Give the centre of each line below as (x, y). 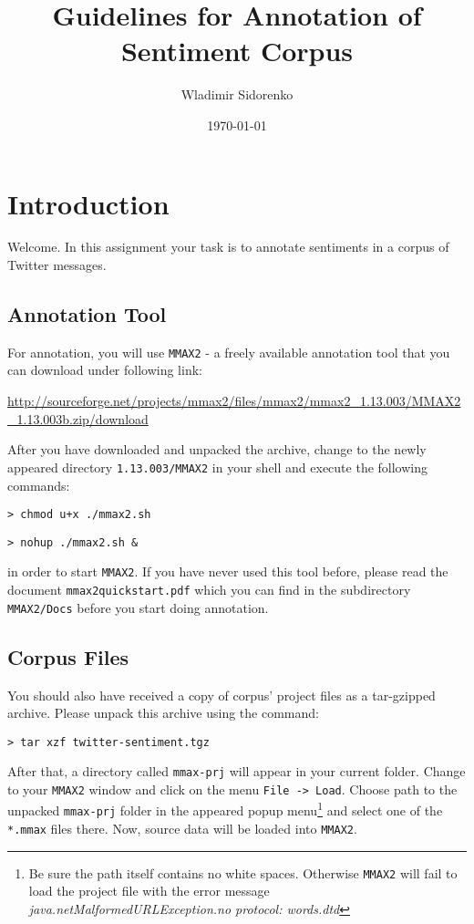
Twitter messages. (57, 265)
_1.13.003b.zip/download (78, 418)
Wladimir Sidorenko (237, 94)
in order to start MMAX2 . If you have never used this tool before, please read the (228, 571)
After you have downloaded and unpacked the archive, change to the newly (217, 449)
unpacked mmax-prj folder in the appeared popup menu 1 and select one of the (225, 809)
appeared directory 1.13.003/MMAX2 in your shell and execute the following (217, 467)
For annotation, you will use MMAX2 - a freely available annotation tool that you (229, 352)
